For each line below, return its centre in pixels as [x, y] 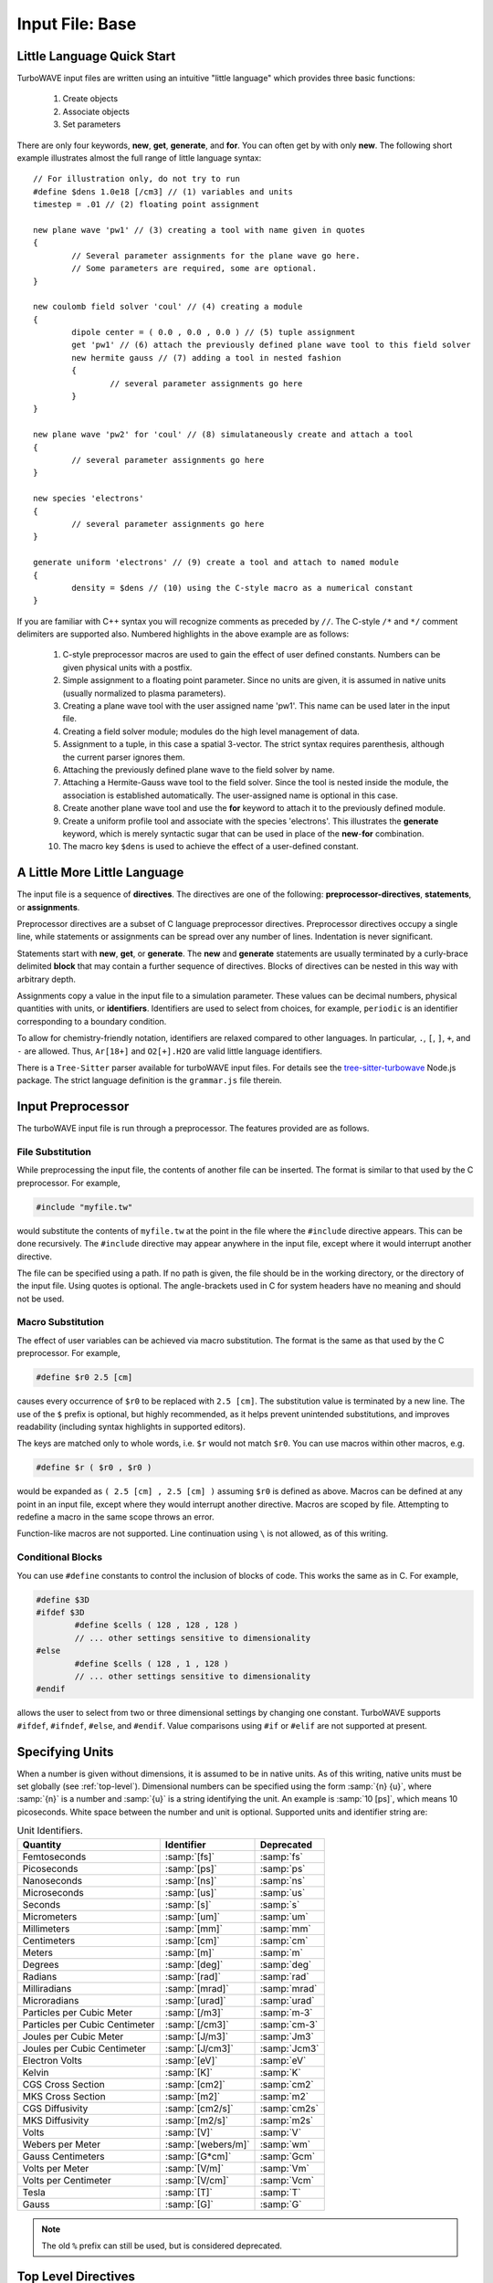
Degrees [41, 1964]
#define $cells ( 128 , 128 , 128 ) [157, 1625]
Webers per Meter [61, 2144]
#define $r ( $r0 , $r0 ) [94, 1468]
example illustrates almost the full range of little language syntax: [139, 158]
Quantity [42, 1845]
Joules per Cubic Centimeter [84, 2048]
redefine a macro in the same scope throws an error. [115, 1517]
